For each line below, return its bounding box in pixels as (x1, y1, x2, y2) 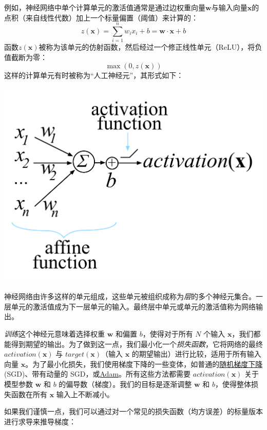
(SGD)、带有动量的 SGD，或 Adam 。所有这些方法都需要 (4, 368, 191, 379)
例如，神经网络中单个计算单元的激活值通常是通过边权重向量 (4, 2, 205, 12)
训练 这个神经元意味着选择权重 (4, 328, 105, 339)
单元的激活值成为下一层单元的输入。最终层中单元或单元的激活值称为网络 (11, 301, 256, 311)
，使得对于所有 (142, 328, 193, 339)
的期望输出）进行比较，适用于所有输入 (131, 348, 261, 359)
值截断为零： (4, 51, 47, 62)
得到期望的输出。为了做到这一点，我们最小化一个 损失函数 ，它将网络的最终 (11, 338, 263, 349)
